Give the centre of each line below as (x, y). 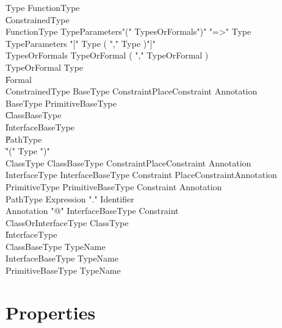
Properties (51, 312)
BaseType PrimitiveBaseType (61, 103)
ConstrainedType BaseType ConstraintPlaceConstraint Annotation (132, 91)
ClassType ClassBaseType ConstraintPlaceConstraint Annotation (128, 162)
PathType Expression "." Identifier (70, 198)
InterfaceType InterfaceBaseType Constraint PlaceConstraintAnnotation (141, 175)
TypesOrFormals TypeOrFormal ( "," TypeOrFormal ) (107, 55)
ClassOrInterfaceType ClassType (67, 222)
